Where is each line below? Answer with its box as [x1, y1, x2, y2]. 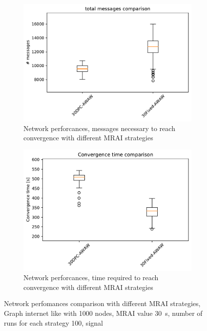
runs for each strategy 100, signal [4, 317, 103, 328]
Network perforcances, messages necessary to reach [23, 123, 175, 133]
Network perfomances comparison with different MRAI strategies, [4, 298, 201, 309]
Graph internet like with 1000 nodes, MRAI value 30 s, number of [4, 308, 203, 318]
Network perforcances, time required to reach [23, 272, 159, 283]
